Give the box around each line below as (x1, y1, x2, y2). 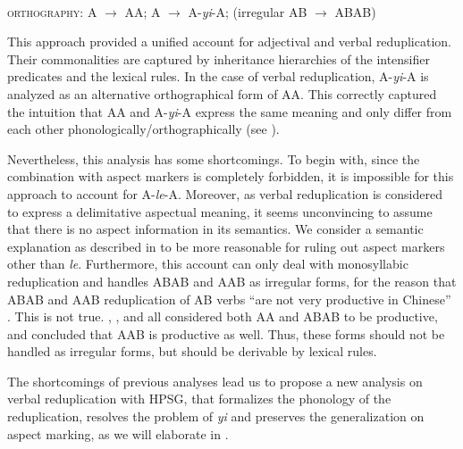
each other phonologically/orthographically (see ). (7, 120, 280, 138)
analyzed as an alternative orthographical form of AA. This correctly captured (7, 84, 437, 103)
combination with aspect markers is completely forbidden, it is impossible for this (7, 167, 454, 186)
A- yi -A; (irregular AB (188, 2, 307, 21)
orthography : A (7, 2, 97, 21)
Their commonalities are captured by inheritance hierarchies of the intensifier (7, 49, 431, 68)
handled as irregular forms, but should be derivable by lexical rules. (7, 342, 377, 361)
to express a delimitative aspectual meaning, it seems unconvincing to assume (7, 202, 433, 220)
